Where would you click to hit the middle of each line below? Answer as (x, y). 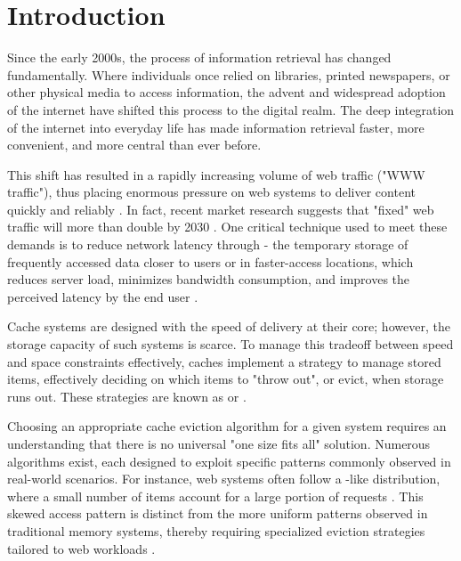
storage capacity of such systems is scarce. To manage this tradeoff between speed (230, 344)
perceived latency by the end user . (103, 296)
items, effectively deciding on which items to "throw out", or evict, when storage (226, 379)
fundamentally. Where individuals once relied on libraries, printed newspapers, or (229, 74)
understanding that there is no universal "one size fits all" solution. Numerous (219, 443)
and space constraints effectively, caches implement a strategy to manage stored (224, 361)
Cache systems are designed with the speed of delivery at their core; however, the (229, 326)
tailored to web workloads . (81, 548)
